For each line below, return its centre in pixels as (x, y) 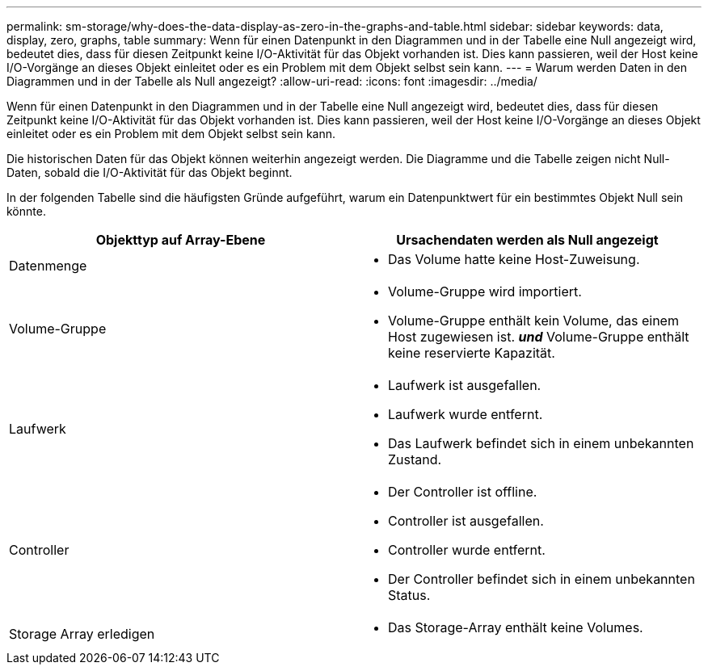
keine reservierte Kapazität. (472, 353)
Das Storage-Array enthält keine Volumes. (516, 627)
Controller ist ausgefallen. (466, 521)
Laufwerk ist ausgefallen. (465, 385)
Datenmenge (48, 266)
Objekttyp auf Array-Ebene (181, 240)
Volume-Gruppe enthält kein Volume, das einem (533, 321)
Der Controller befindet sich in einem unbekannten (542, 579)
